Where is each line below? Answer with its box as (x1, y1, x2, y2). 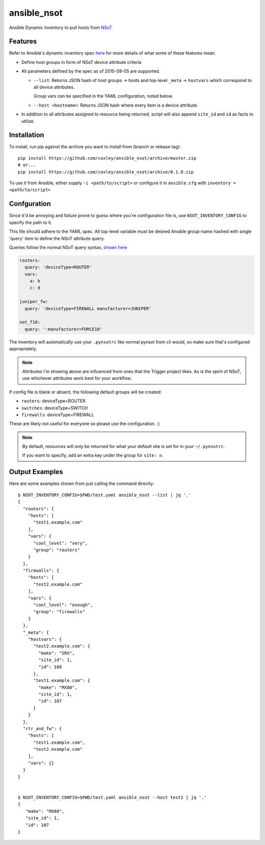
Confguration (9, 199, 51, 208)
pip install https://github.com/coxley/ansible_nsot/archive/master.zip (18, 155, 196, 161)
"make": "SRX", (38, 650, 75, 656)
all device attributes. (33, 84, 75, 90)
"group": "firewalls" (33, 609, 85, 615)
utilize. (21, 118, 35, 124)
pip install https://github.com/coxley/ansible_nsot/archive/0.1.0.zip (18, 169, 194, 174)
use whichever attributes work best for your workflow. (22, 375, 132, 381)
